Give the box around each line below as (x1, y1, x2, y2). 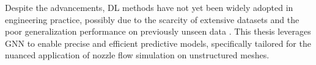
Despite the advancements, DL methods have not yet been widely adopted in (5, 1, 293, 13)
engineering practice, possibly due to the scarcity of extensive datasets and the (5, 13, 299, 26)
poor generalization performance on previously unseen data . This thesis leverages (5, 25, 311, 38)
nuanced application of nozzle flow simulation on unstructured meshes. (5, 49, 270, 61)
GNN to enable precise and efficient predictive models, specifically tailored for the (5, 36, 311, 49)
